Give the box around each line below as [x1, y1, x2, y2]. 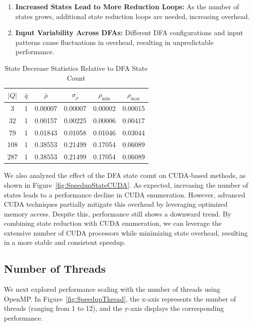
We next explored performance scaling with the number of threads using [4, 284, 221, 294]
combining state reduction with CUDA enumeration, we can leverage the [4, 218, 222, 228]
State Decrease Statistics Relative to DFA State [4, 63, 148, 73]
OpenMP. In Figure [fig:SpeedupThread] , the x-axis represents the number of [4, 293, 236, 304]
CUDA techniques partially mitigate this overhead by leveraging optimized [4, 199, 228, 209]
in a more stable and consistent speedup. [4, 237, 126, 247]
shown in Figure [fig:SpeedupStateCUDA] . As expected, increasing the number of [4, 179, 249, 190]
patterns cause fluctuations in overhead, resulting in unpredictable [15, 37, 214, 47]
